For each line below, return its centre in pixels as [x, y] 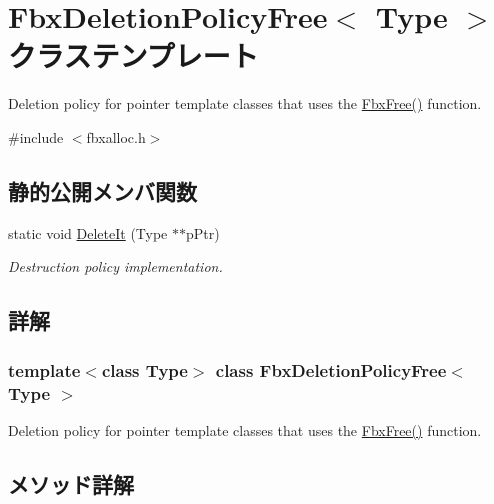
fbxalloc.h [116, 136]
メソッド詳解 [71, 483]
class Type [144, 369]
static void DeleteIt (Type [88, 232]
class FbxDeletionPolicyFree [331, 369]
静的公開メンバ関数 [102, 190]
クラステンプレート [133, 55]
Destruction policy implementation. [115, 266]
